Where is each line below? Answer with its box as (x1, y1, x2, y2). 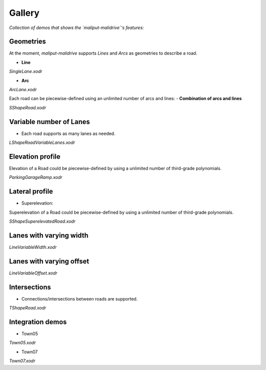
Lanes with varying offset (9, 257, 90, 266)
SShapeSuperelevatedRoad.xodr (9, 218, 76, 224)
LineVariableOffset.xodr (9, 270, 58, 276)
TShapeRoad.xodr (9, 305, 46, 311)
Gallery (9, 7, 39, 18)
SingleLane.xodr (9, 68, 43, 74)
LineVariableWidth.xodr (9, 244, 57, 250)
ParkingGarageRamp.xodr (9, 174, 63, 180)
